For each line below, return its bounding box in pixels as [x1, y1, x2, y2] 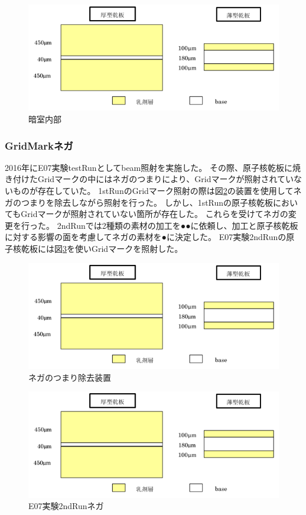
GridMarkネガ [5, 138, 73, 153]
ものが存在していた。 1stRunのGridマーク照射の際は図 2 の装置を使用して [12, 184, 294, 197]
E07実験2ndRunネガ [28, 500, 104, 512]
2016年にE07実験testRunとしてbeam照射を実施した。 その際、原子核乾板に [5, 161, 292, 173]
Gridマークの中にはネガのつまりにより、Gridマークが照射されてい [37, 173, 294, 185]
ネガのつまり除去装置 [28, 371, 111, 383]
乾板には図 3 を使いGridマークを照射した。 [21, 242, 183, 255]
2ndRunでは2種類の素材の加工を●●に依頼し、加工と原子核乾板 [57, 219, 298, 231]
